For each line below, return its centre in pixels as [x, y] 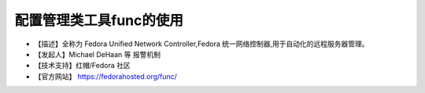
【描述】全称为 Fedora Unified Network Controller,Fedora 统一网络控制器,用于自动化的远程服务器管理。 [201, 44]
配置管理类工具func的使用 [99, 20]
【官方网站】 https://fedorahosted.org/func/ [105, 76]
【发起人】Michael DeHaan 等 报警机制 [98, 54]
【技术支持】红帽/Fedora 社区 [82, 66]
